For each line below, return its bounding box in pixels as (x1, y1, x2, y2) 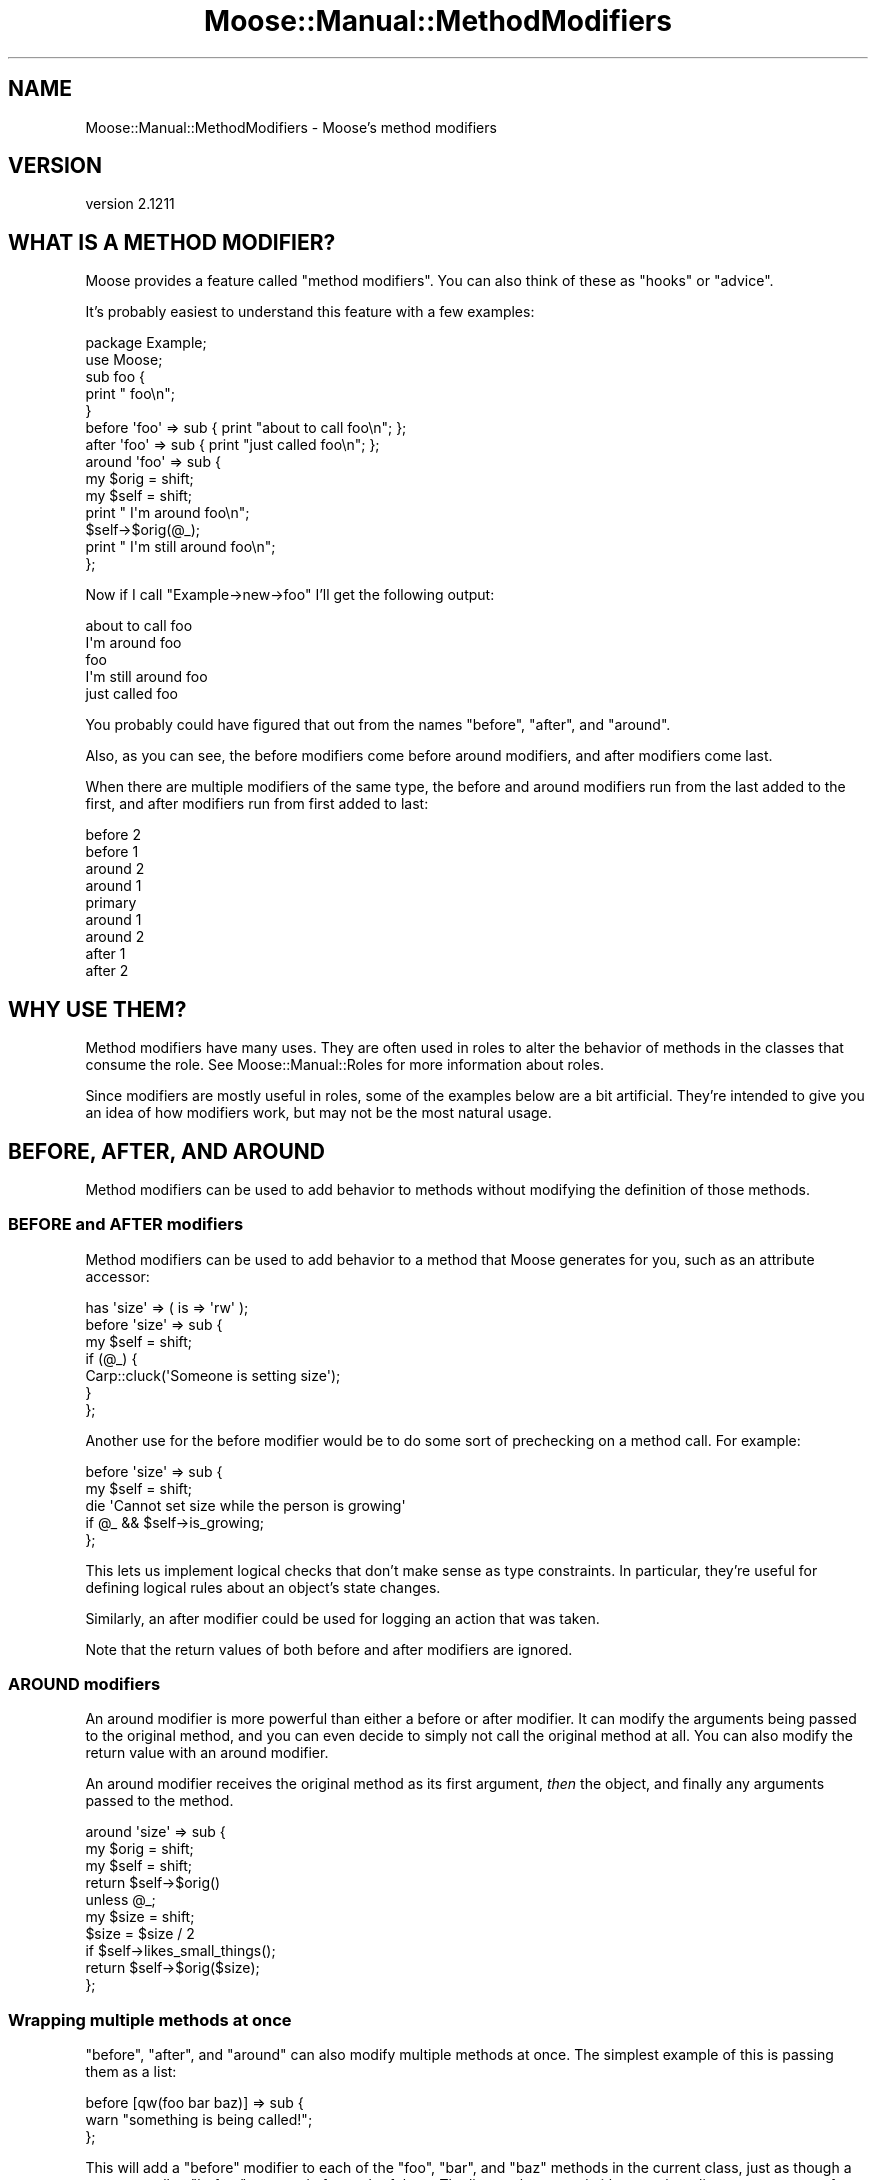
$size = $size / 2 (85, 1925, 195, 1943)
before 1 (85, 843, 139, 861)
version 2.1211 (85, 195, 175, 213)
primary (85, 894, 137, 912)
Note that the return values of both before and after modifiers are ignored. (85, 1640, 573, 1658)
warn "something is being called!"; (85, 2111, 313, 2129)
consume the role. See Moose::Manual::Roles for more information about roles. (85, 1056, 604, 1074)
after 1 (85, 945, 126, 963)
